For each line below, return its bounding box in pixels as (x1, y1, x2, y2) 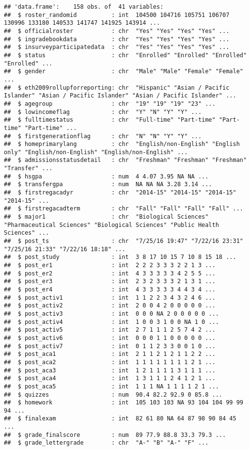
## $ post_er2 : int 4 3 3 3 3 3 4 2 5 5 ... (4, 270, 216, 277)
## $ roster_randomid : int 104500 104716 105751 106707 (4, 11, 230, 18)
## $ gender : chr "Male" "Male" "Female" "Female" (4, 68, 243, 75)
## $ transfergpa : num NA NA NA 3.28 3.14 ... (4, 181, 212, 188)
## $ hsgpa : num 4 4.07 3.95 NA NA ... (4, 173, 209, 180)
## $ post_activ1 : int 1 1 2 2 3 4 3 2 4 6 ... (4, 294, 216, 301)
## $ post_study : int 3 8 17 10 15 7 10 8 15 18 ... (4, 254, 236, 261)
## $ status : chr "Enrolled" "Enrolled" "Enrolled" (4, 51, 247, 59)
